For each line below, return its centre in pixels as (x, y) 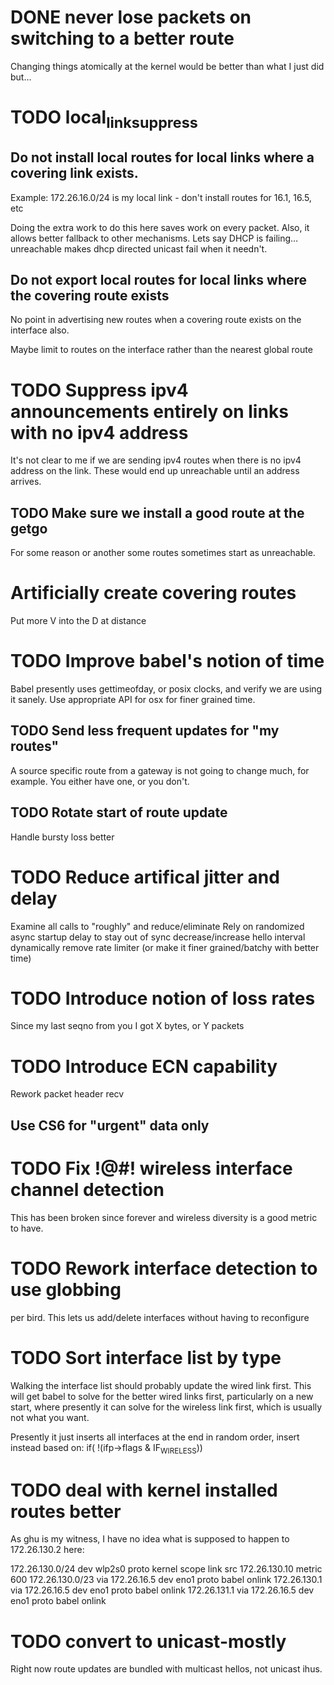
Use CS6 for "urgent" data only (110, 1125)
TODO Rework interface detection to (164, 1268)
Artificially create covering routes (153, 593)
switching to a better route (122, 38)
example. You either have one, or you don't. (100, 781)
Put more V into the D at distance (78, 621)
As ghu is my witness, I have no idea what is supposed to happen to (150, 1539)
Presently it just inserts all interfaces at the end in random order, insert (155, 1437)
